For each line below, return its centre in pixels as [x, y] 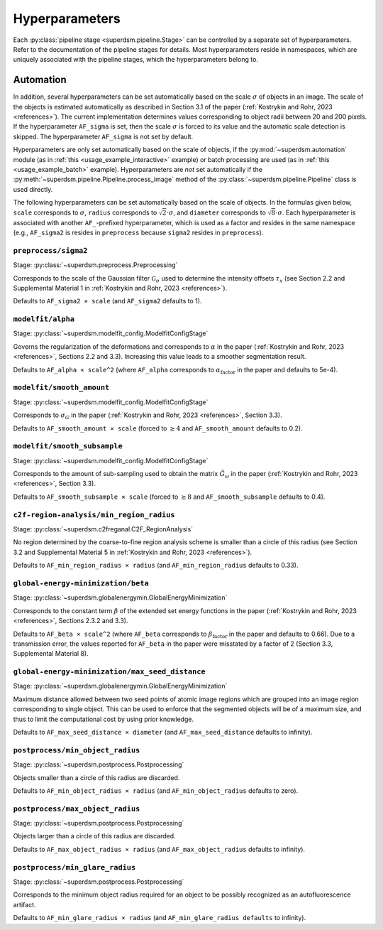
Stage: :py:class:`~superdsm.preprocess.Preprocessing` [95, 265]
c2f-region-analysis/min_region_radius [94, 515]
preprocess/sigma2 [50, 250]
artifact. [24, 904]
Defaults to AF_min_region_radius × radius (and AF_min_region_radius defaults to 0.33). [156, 566]
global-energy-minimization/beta [81, 583]
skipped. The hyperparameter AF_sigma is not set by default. [103, 136]
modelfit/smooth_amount [61, 388]
